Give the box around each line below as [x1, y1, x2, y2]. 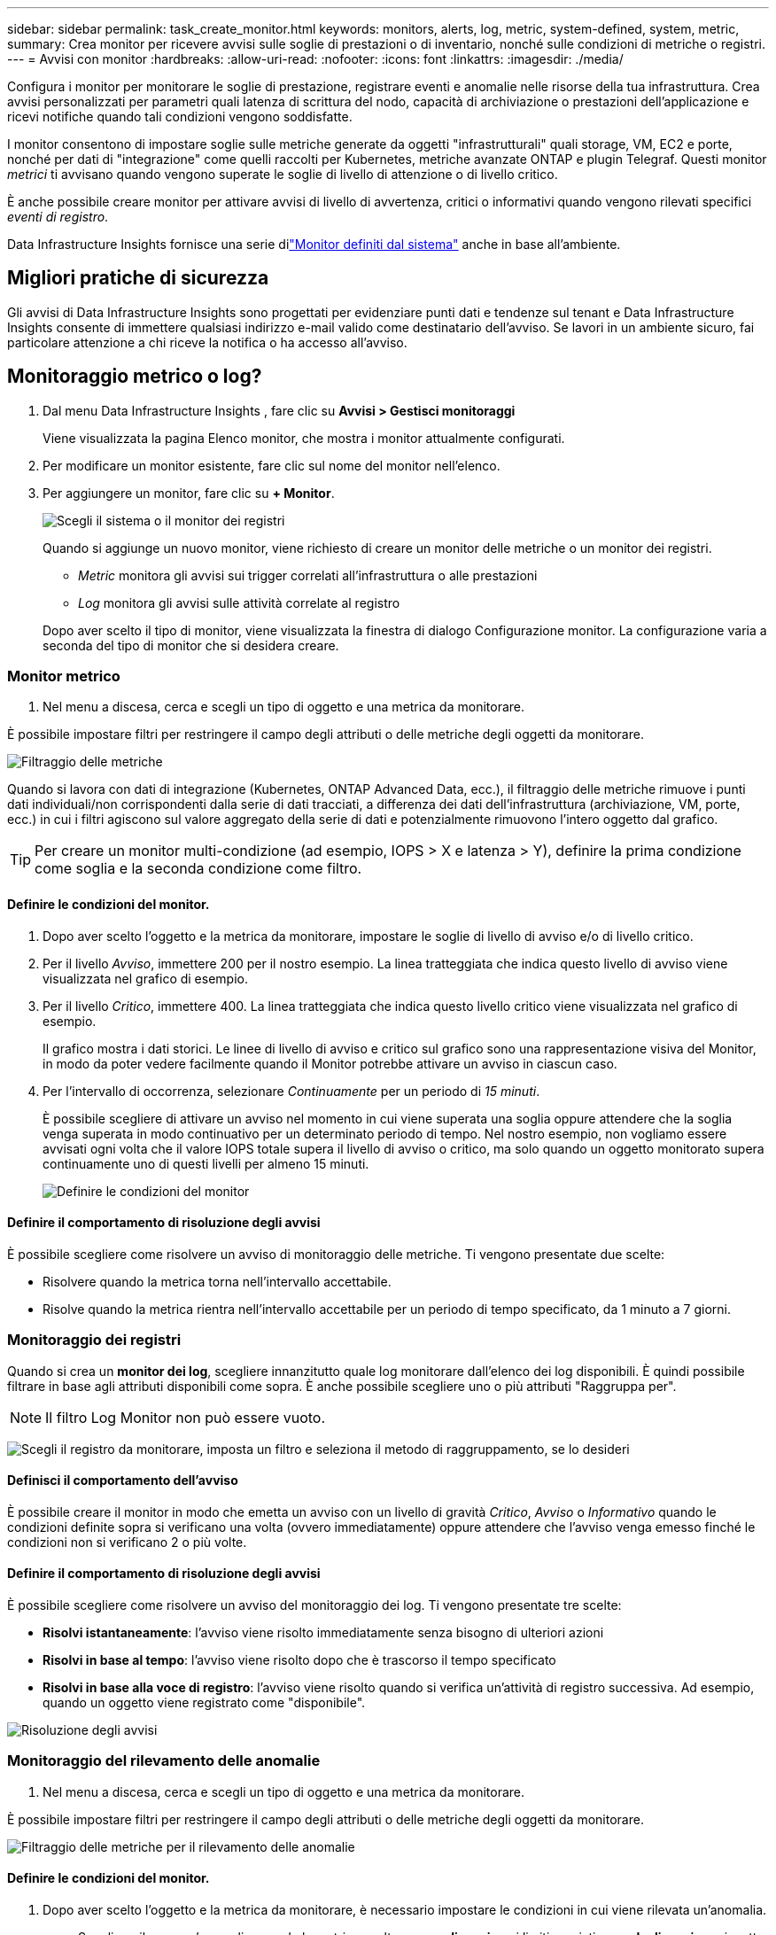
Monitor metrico [7, 667, 120, 686]
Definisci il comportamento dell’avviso [7, 1473, 238, 1488]
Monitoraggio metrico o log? [7, 365, 262, 388]
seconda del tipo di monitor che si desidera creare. [43, 637, 339, 653]
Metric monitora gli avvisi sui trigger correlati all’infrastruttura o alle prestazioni [78, 567, 538, 583]
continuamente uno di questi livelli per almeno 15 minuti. [43, 1155, 369, 1171]
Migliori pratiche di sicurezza [7, 267, 269, 290]
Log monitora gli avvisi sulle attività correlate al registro [78, 594, 400, 610]
